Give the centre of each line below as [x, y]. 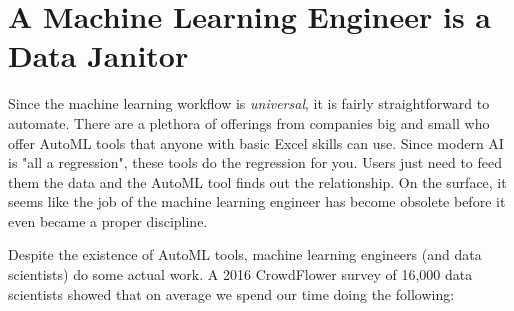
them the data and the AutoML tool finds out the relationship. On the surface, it [257, 181]
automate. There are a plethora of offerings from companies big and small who [249, 122]
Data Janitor [98, 55]
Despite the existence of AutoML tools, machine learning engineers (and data [245, 254]
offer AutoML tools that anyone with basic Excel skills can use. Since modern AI [256, 142]
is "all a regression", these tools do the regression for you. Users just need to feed [255, 162]
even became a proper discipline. [108, 220]
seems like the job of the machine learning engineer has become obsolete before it [257, 201]
